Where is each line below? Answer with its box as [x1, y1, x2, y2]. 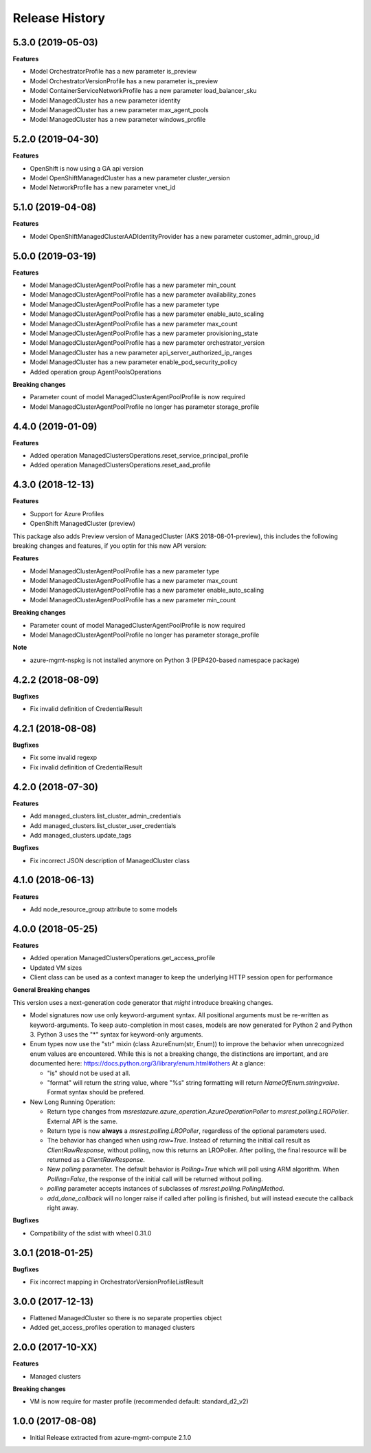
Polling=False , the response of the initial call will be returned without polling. [47, 1174, 264, 1183]
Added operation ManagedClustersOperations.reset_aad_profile [30, 461, 211, 469]
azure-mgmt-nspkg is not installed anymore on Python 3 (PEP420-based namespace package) [30, 656, 300, 664]
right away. [47, 1204, 79, 1212]
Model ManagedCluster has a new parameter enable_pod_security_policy [30, 358, 238, 366]
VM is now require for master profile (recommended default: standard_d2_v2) [30, 1397, 249, 1406]
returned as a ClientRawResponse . [47, 1156, 146, 1164]
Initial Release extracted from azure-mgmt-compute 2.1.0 [30, 1434, 192, 1442]
